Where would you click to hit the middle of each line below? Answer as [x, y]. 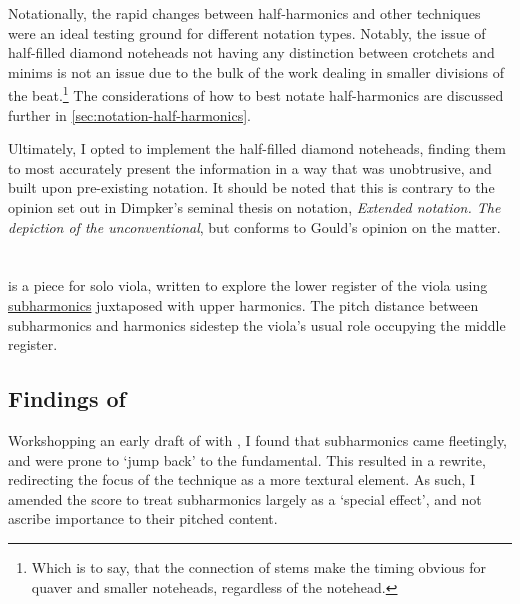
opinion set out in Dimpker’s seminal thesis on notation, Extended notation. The [254, 207]
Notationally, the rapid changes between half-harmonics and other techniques [244, 13]
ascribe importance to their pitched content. [143, 518]
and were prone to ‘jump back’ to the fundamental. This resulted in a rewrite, [247, 459]
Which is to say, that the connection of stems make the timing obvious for [259, 566]
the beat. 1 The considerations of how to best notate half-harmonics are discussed [256, 94]
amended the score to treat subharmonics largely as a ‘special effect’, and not [245, 498]
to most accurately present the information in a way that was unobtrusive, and [250, 167]
